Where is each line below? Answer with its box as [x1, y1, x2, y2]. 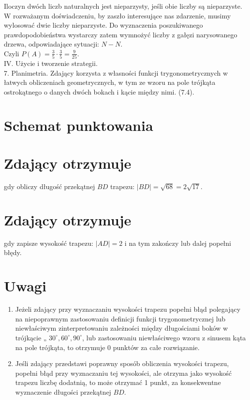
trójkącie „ [15, 332, 47, 342]
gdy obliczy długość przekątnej [4, 181, 95, 192]
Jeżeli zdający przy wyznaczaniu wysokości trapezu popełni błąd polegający [15, 304, 241, 314]
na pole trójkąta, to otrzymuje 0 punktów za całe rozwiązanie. [15, 342, 200, 352]
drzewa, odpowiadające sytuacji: [4, 39, 99, 49]
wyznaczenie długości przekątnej [15, 386, 111, 397]
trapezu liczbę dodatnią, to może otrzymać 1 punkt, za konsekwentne [15, 377, 221, 387]
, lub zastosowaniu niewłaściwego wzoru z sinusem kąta [82, 332, 246, 342]
